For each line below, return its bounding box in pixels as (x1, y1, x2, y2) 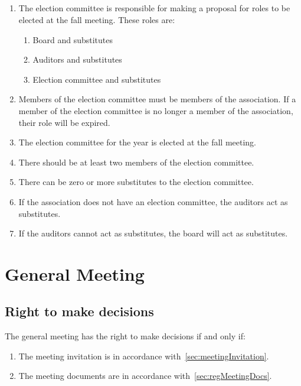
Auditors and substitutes (32, 53, 122, 66)
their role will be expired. (18, 116, 110, 128)
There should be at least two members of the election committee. (18, 155, 254, 168)
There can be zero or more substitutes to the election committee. (18, 176, 254, 188)
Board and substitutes (32, 33, 113, 46)
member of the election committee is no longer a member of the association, (18, 104, 293, 116)
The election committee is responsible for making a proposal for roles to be (18, 2, 290, 14)
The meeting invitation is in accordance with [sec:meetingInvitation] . (18, 349, 269, 362)
